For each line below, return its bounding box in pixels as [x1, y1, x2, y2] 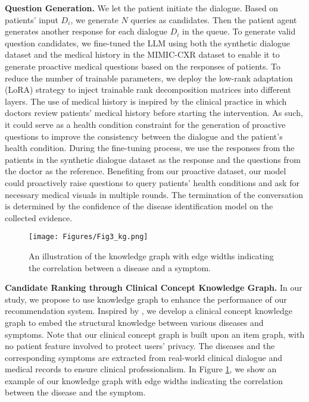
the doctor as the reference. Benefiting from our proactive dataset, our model [5, 165, 286, 177]
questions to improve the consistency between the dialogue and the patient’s [5, 130, 283, 142]
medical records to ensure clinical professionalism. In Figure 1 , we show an [5, 363, 277, 375]
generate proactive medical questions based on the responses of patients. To [5, 59, 281, 72]
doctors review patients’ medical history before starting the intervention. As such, [5, 106, 303, 119]
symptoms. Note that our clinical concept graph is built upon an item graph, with [5, 328, 305, 340]
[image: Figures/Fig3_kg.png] [29, 233, 148, 241]
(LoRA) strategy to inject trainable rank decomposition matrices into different [5, 83, 291, 96]
